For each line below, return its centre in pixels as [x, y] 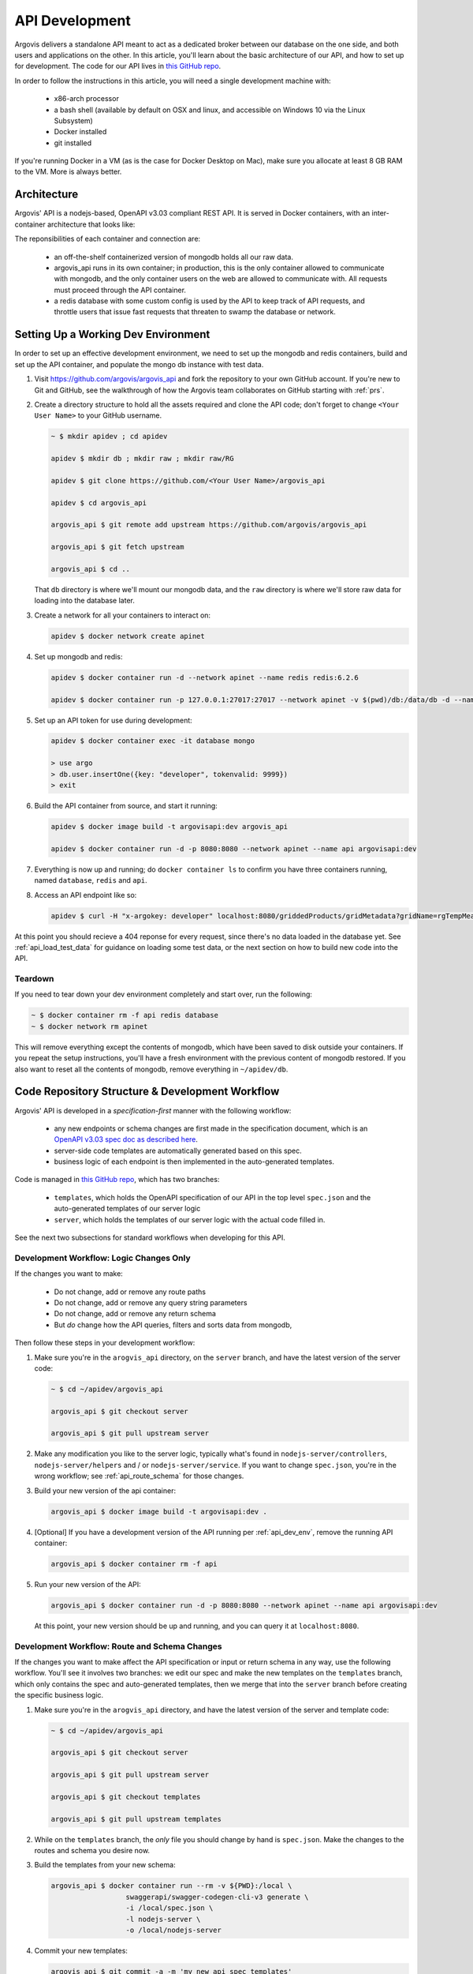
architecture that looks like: [91, 224]
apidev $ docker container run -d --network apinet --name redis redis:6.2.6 [205, 677]
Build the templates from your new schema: [105, 1865]
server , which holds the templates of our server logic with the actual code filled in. [190, 1219]
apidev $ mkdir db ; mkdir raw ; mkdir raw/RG [142, 459]
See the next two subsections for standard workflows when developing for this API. [150, 1238]
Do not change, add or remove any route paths [130, 1292]
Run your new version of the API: [88, 1584]
